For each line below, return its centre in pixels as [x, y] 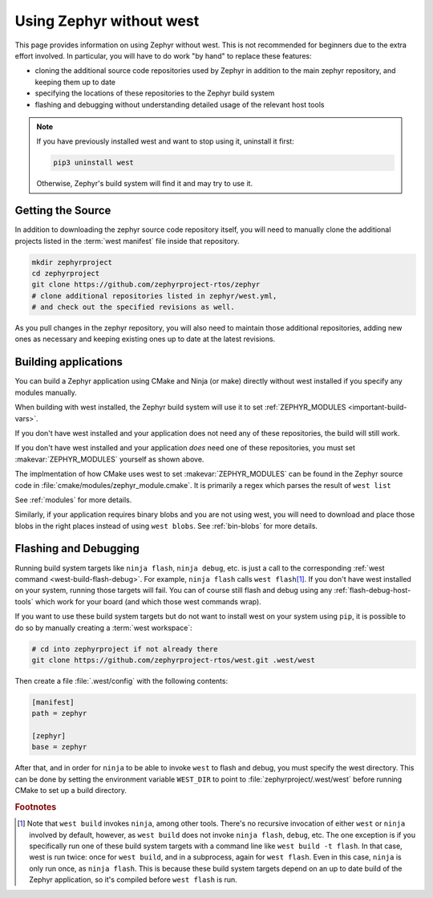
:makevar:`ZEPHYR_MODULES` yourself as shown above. [109, 459]
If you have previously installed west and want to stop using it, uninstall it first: [165, 141]
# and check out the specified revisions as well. [134, 307]
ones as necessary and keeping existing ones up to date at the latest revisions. [145, 339]
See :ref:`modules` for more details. [73, 500]
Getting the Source [63, 211]
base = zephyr [59, 747]
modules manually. [46, 392]
